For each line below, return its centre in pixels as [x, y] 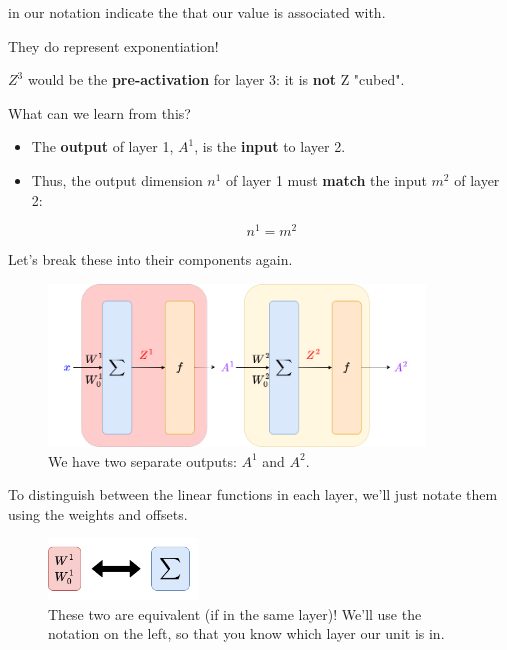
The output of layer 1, [102, 146]
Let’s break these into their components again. [150, 259]
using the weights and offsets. [98, 513]
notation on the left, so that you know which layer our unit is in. [246, 633]
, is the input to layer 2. [270, 146]
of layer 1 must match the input [326, 179]
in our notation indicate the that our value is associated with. [197, 12]
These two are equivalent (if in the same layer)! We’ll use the [235, 613]
